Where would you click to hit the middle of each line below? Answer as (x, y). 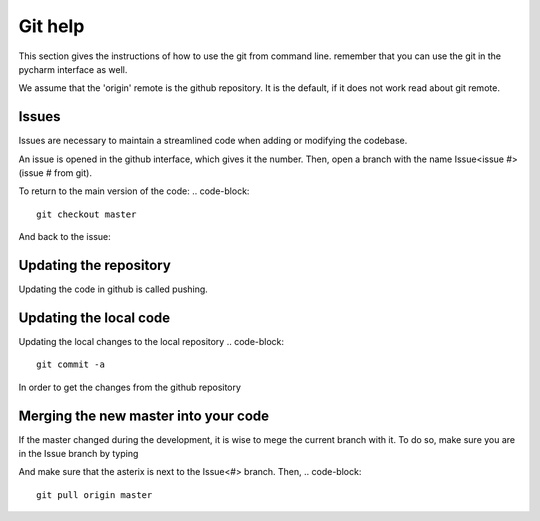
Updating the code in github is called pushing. (113, 289)
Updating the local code (94, 317)
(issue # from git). (55, 173)
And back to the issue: (65, 237)
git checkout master (86, 214)
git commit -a (70, 364)
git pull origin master (94, 494)
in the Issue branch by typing (78, 454)
